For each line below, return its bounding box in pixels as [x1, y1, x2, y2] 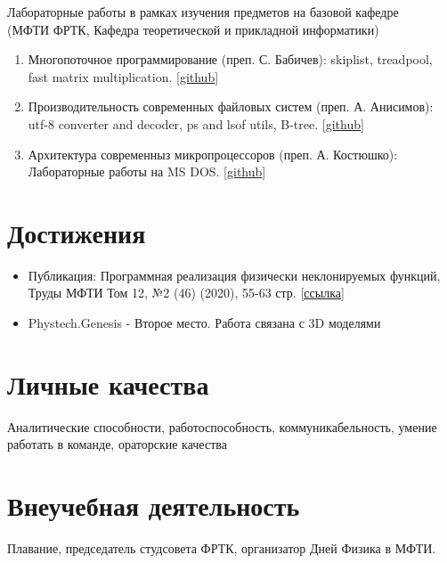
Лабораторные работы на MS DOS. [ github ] [28, 162, 266, 181]
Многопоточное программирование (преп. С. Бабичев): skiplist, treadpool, [28, 50, 433, 69]
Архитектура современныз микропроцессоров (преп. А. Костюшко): [28, 144, 398, 163]
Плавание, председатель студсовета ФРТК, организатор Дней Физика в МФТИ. [7, 539, 436, 558]
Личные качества [7, 365, 209, 402]
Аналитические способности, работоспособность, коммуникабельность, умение [7, 417, 437, 436]
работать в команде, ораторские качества [7, 435, 227, 453]
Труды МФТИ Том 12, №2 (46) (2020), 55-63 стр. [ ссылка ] [28, 283, 345, 302]
